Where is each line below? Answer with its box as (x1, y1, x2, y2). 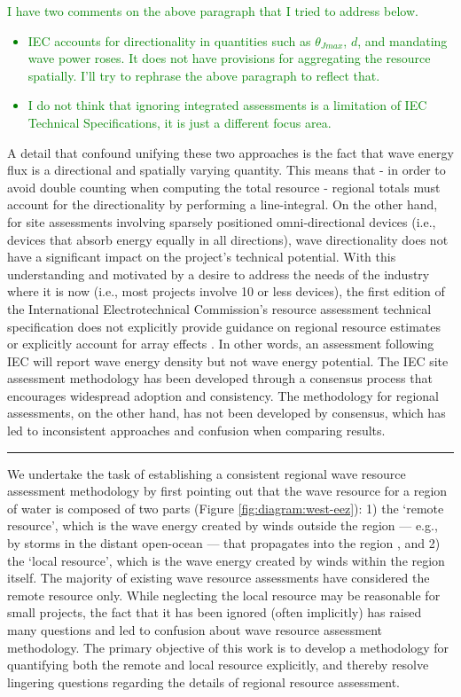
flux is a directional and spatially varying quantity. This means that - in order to (7, 161, 446, 179)
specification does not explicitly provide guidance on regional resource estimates (7, 317, 441, 335)
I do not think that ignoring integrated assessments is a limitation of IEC (27, 96, 427, 114)
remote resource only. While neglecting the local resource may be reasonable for (7, 585, 441, 604)
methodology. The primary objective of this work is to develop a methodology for (7, 638, 449, 656)
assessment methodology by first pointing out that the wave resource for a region (7, 482, 448, 500)
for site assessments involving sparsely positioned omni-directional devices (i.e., (7, 212, 436, 231)
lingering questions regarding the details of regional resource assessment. (7, 672, 401, 691)
